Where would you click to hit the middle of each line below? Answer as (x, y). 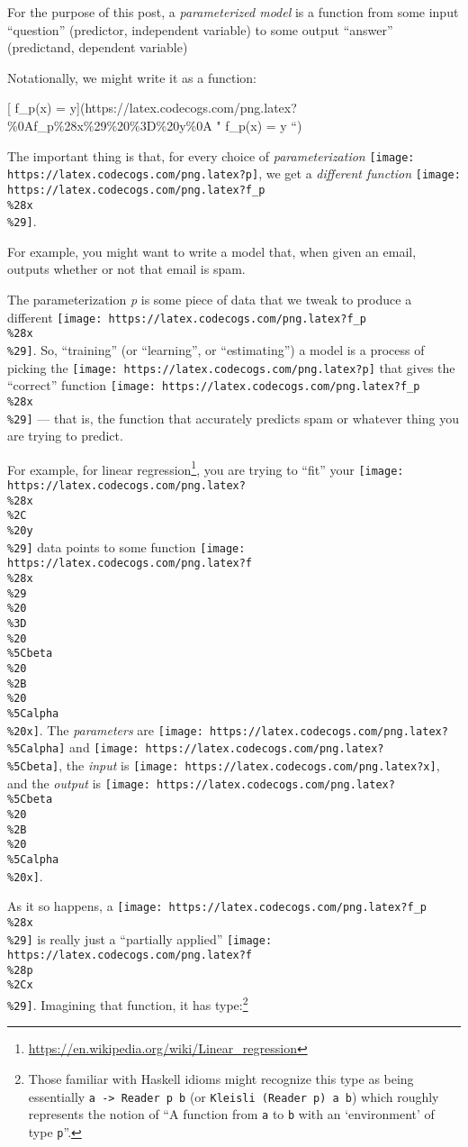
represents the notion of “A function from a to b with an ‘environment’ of (231, 1114)
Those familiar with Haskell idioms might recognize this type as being (221, 1079)
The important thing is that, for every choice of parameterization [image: (211, 155)
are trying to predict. (65, 436)
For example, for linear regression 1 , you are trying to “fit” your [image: (206, 468)
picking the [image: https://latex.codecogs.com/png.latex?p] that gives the (231, 367)
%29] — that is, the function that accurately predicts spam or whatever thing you (233, 418)
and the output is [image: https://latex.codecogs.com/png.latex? (201, 783)
